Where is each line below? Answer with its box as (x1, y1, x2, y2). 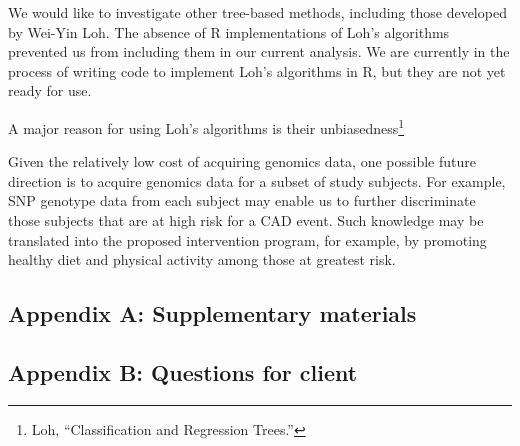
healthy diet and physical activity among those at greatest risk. (8, 249, 396, 270)
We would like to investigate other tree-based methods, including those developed (8, 2, 507, 22)
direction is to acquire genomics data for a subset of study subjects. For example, (8, 170, 506, 191)
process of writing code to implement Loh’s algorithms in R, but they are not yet (8, 60, 506, 81)
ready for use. (8, 80, 92, 101)
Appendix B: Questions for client (8, 356, 358, 387)
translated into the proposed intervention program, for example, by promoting (8, 229, 487, 250)
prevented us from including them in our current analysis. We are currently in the (8, 41, 510, 62)
